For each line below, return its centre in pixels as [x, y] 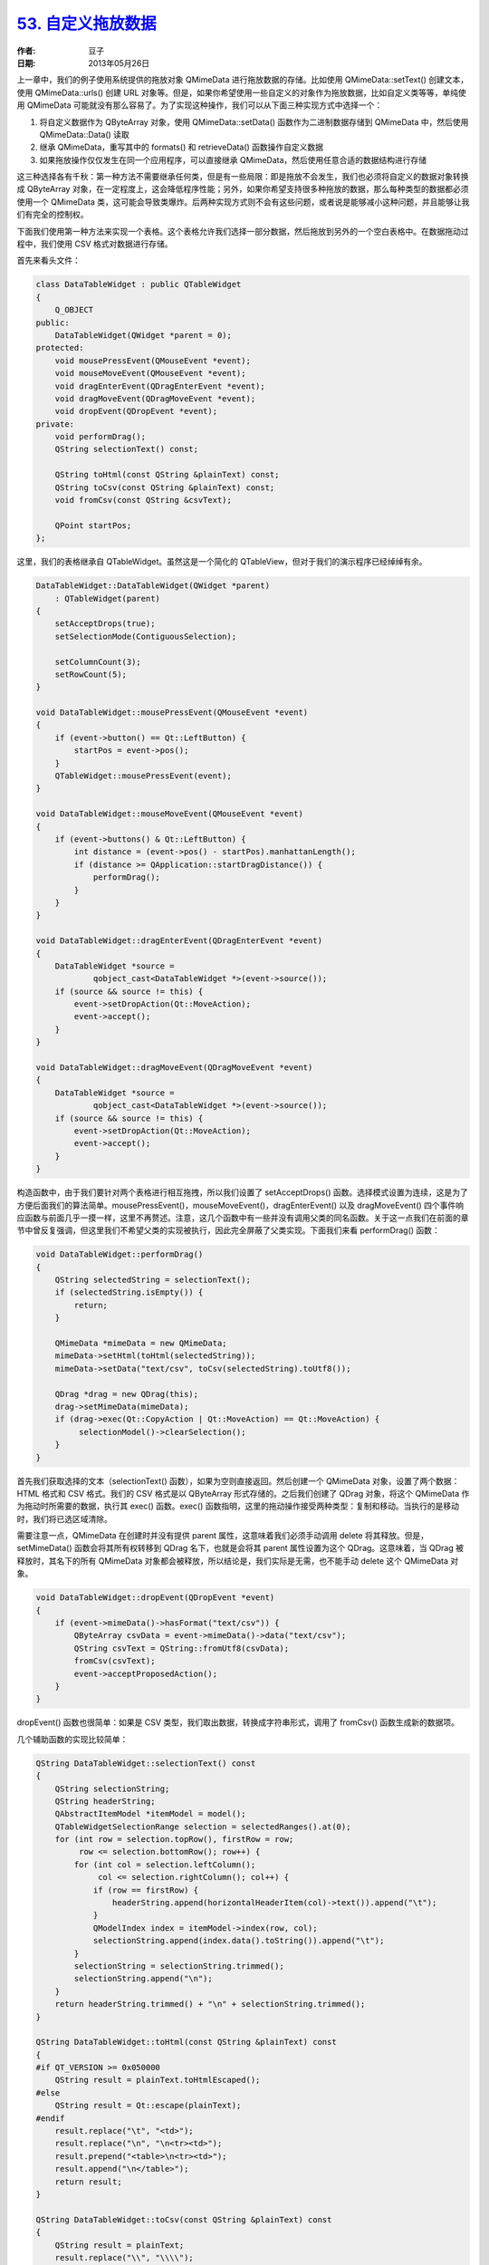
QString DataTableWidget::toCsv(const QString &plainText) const [184, 2219]
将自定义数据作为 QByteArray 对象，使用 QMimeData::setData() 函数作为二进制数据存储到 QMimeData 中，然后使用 [254, 121]
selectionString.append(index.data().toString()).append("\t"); [239, 1941]
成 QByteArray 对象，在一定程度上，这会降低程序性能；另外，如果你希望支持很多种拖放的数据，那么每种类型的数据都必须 [243, 189]
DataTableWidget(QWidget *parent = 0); [144, 335]
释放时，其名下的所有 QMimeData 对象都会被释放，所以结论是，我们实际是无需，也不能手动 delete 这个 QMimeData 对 [238, 1561]
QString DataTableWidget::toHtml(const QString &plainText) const [186, 2042]
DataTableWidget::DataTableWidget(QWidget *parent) [153, 586]
